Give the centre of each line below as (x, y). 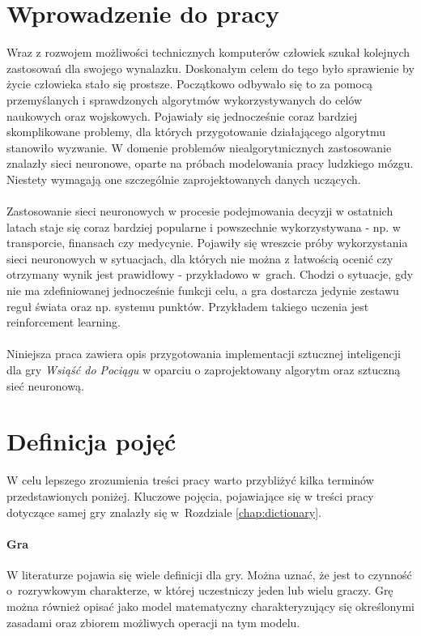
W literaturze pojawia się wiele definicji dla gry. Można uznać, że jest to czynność (209, 574)
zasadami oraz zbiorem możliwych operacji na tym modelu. (153, 622)
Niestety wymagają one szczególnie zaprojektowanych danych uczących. (184, 179)
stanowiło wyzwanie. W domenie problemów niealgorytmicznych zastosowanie (199, 147)
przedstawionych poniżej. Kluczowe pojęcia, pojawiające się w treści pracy (190, 495)
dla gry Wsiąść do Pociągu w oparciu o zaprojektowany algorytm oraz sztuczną (204, 369)
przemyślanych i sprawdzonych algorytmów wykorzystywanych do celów (185, 99)
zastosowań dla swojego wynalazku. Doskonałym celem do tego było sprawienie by (210, 68)
